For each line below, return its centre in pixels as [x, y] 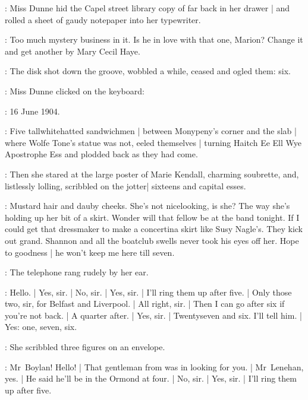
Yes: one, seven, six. [41, 327]
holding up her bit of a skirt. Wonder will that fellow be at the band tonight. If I [152, 217]
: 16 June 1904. [32, 111]
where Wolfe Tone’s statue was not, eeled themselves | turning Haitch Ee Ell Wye [153, 142]
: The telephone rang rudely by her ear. [77, 272]
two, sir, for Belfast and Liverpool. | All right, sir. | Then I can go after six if [145, 304]
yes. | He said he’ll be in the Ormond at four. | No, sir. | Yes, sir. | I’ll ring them [151, 378]
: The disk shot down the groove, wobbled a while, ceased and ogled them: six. [148, 71]
